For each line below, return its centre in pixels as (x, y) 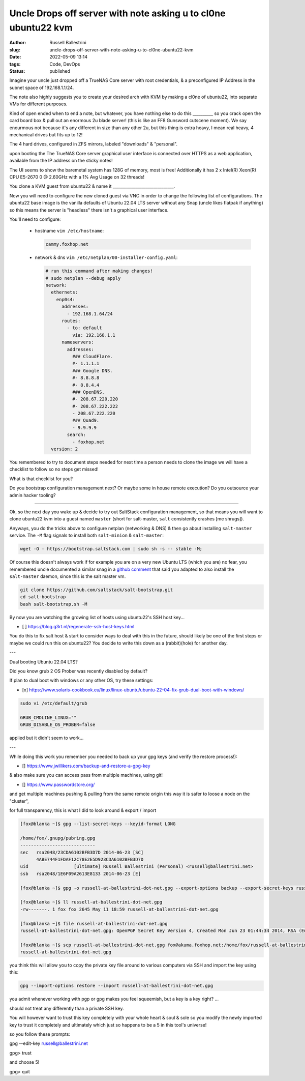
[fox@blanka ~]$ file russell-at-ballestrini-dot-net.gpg (94, 924)
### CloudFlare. (92, 356)
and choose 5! (24, 1062)
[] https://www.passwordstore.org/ (58, 784)
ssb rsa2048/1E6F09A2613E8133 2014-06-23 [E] (80, 873)
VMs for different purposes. (38, 104)
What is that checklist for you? (41, 479)
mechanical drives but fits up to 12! (46, 135)
